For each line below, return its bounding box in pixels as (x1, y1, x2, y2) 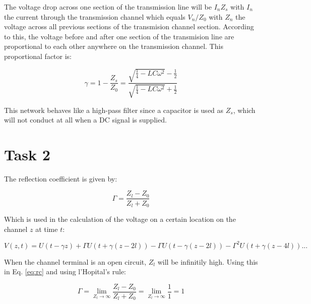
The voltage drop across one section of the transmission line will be (4, 2, 212, 12)
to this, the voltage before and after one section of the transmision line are (4, 31, 234, 41)
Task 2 (4, 144, 50, 164)
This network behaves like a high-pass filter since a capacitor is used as (4, 104, 224, 115)
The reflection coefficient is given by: (4, 173, 117, 184)
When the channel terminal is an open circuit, (4, 256, 147, 267)
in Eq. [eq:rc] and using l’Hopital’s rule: (4, 266, 126, 277)
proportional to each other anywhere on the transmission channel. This (4, 41, 223, 51)
